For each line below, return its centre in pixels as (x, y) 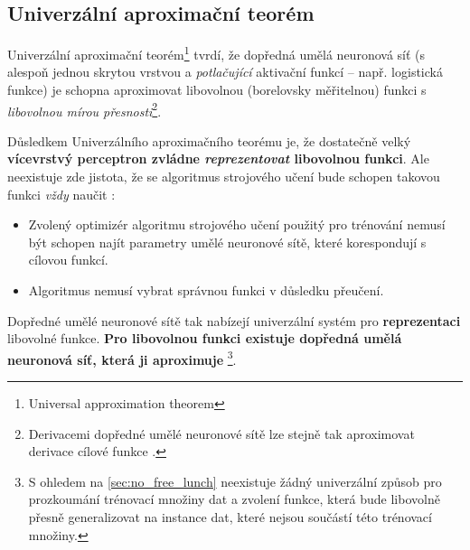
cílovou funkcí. (68, 260)
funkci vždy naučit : (61, 194)
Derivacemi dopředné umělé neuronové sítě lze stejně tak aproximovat (221, 433)
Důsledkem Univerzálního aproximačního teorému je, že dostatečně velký (209, 140)
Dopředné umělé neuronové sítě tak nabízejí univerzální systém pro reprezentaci (234, 320)
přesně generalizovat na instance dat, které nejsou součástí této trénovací (230, 517)
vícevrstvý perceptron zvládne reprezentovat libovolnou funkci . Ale (218, 158)
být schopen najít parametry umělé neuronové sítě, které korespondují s (227, 242)
